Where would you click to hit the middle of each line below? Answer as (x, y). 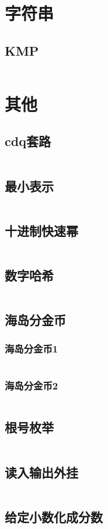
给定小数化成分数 (54, 516)
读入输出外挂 (41, 472)
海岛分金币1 (32, 349)
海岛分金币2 (32, 385)
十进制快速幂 (41, 230)
